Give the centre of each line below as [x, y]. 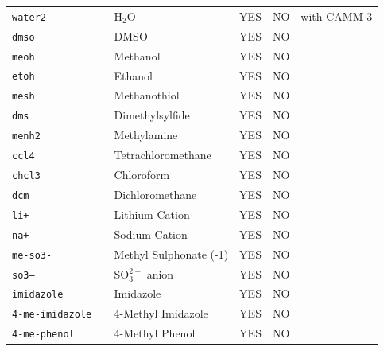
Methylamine [146, 135]
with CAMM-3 [337, 16]
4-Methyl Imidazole [161, 313]
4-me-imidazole [52, 315]
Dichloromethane [155, 194]
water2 [29, 17]
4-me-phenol [43, 335]
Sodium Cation [151, 234]
